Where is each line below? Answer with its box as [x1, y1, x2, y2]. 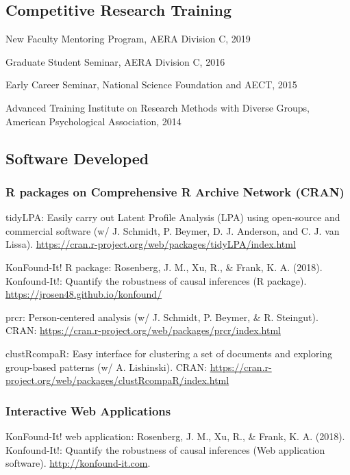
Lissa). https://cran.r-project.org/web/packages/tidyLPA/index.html [5, 237, 296, 251]
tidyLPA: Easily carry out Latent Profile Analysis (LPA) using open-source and [5, 210, 340, 224]
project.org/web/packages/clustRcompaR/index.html [5, 373, 229, 387]
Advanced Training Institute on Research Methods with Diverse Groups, [5, 100, 310, 114]
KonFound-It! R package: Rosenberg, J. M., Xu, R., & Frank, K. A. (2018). [5, 259, 323, 274]
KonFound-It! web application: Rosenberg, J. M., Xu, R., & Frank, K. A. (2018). [5, 428, 345, 443]
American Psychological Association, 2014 [5, 114, 182, 128]
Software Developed [5, 147, 149, 168]
